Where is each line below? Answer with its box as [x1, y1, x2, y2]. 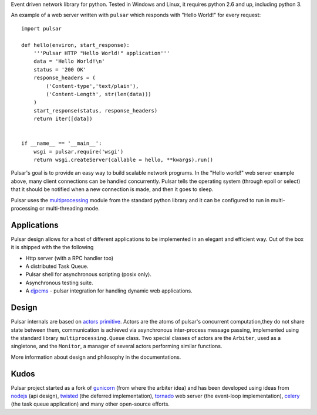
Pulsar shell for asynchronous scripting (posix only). [25, 271, 152, 278]
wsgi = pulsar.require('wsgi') [33, 148, 124, 155]
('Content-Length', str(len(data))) [46, 91, 152, 97]
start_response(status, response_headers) [33, 107, 158, 114]
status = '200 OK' [33, 66, 87, 73]
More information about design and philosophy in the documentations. [11, 353, 181, 360]
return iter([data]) [33, 115, 93, 123]
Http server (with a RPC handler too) [25, 254, 114, 261]
